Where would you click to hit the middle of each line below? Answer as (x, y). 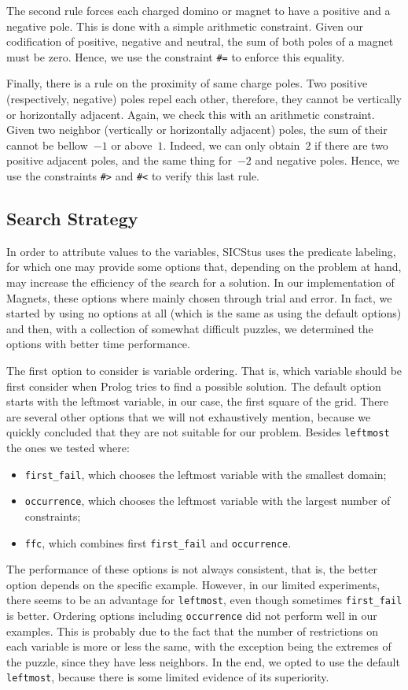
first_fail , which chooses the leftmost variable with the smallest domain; (206, 474)
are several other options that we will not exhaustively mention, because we (189, 416)
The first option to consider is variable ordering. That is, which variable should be (204, 371)
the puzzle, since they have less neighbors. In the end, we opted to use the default (203, 661)
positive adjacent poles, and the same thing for (119, 160)
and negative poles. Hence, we (327, 160)
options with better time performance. (98, 344)
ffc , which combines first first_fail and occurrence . (158, 542)
